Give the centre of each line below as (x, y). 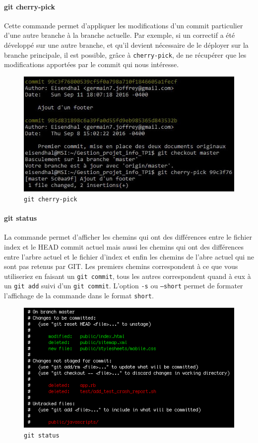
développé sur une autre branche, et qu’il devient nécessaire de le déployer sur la (126, 44)
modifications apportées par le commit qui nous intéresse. (92, 64)
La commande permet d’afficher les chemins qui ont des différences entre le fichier (128, 237)
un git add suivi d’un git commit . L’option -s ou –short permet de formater (124, 286)
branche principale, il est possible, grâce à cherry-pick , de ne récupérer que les (125, 54)
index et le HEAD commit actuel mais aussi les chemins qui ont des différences (124, 247)
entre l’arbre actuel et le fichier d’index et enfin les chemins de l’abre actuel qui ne (129, 256)
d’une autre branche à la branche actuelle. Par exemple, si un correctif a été (120, 35)
